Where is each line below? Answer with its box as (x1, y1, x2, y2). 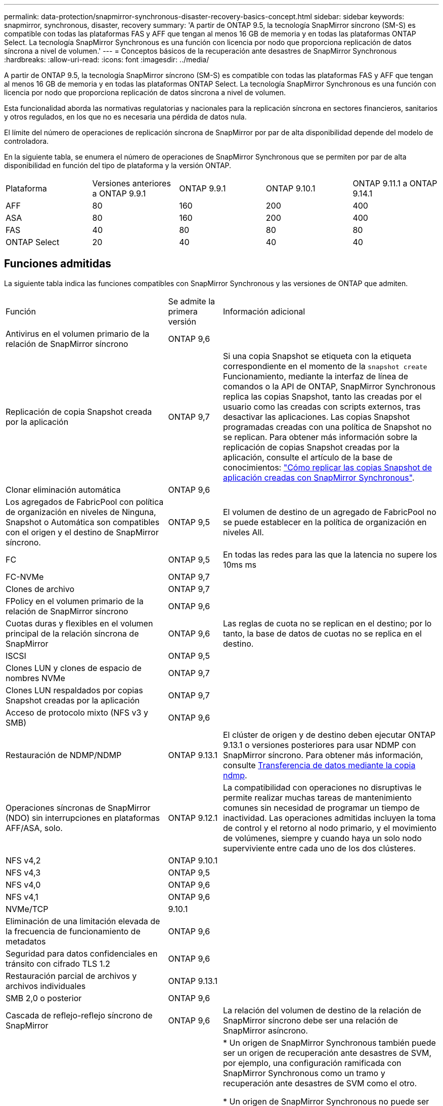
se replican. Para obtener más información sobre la (223, 431, 417, 442)
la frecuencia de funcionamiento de (6, 926, 141, 936)
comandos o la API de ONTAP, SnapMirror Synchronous (223, 381, 436, 391)
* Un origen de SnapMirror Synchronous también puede (223, 1037, 436, 1048)
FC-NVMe (6, 571, 44, 582)
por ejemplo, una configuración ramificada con (223, 1057, 402, 1068)
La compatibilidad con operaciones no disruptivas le (223, 782, 422, 793)
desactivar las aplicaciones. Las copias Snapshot (223, 411, 410, 422)
